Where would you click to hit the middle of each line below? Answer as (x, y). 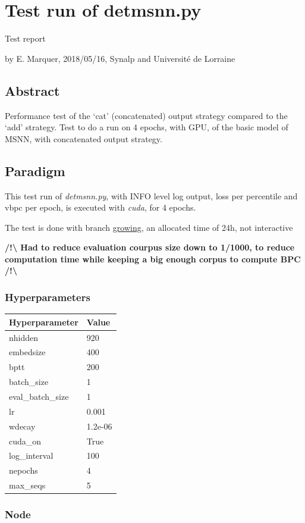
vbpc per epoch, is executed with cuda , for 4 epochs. (100, 207)
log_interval (31, 455)
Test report (25, 38)
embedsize (27, 352)
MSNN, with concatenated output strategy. (84, 138)
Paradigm (35, 170)
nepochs (23, 470)
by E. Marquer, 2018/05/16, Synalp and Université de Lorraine (120, 58)
